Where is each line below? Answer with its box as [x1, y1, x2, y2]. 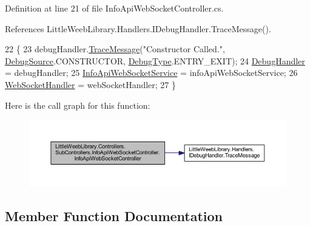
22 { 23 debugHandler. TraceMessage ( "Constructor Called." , [5, 43, 225, 55]
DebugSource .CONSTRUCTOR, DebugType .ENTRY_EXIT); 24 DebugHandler [5, 54, 305, 67]
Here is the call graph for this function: [5, 98, 150, 111]
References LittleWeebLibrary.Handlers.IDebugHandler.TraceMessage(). [5, 22, 271, 35]
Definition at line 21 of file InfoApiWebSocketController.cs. [5, 2, 224, 14]
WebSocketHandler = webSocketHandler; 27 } [5, 78, 177, 91]
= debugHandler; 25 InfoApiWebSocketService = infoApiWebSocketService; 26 [5, 66, 298, 79]
